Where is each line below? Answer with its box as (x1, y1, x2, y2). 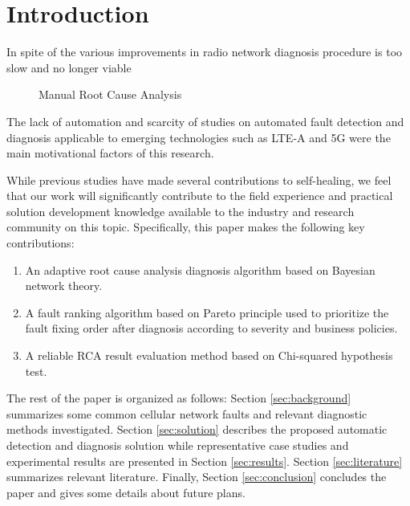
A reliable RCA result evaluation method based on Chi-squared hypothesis (25, 347, 393, 364)
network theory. (25, 277, 103, 294)
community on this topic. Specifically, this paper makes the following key (6, 218, 365, 235)
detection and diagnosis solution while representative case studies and (6, 437, 349, 453)
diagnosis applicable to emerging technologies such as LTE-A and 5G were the (6, 129, 391, 145)
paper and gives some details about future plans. (6, 484, 246, 500)
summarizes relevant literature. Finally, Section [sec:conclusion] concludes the (6, 468, 387, 485)
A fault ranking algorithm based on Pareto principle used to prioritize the (25, 304, 389, 320)
